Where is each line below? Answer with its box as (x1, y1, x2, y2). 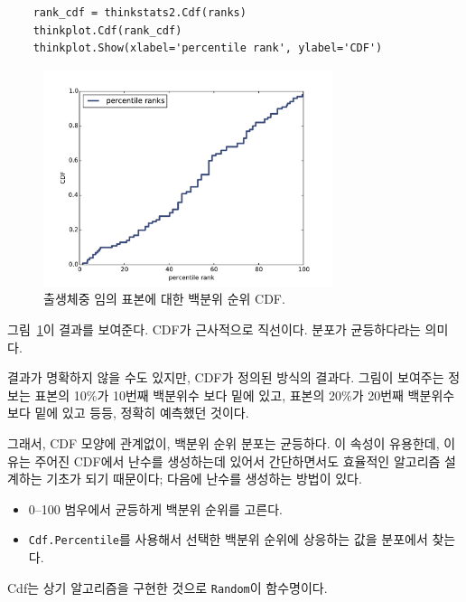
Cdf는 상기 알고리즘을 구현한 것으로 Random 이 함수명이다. (7, 578, 328, 597)
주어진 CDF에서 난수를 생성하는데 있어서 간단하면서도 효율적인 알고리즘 (34, 451, 441, 470)
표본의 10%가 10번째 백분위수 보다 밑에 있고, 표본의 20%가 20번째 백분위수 (34, 385, 455, 404)
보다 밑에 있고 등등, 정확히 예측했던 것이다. (7, 403, 249, 422)
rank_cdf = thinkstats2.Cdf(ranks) (33, 6, 247, 19)
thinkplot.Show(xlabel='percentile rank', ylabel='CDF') (33, 42, 383, 55)
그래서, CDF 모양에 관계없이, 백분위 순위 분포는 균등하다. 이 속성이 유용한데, (7, 433, 440, 452)
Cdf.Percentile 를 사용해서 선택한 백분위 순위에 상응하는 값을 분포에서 (28, 530, 428, 549)
